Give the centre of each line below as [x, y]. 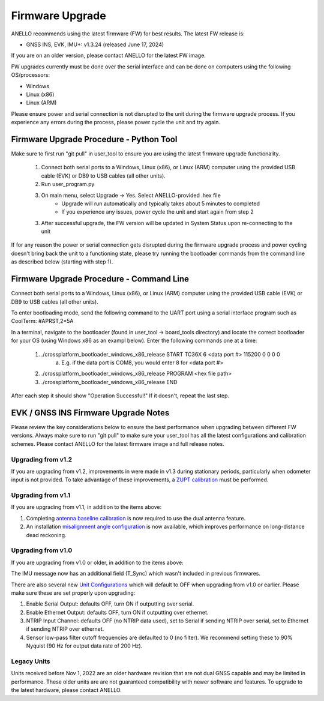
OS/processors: [31, 75]
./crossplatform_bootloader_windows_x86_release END [109, 382]
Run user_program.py [68, 184]
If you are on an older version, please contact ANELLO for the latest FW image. [109, 56]
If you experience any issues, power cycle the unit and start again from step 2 [158, 212]
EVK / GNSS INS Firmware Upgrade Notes [90, 413]
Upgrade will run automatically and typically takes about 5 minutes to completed [161, 203]
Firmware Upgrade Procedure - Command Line [100, 279]
